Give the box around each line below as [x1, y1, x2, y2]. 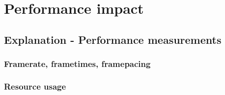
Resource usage [4, 80, 66, 92]
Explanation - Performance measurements [4, 32, 222, 47]
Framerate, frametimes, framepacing [4, 58, 151, 70]
